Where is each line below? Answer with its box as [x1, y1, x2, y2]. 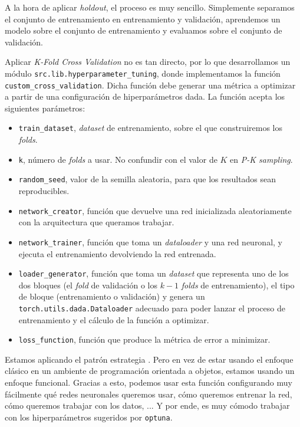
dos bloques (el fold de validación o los [18, 278, 157, 291]
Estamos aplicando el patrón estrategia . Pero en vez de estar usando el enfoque [5, 353, 294, 365]
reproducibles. [18, 185, 70, 197]
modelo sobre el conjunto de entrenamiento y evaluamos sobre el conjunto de [5, 24, 282, 37]
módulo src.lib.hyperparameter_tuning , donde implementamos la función [5, 67, 281, 79]
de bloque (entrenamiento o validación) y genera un [18, 290, 205, 303]
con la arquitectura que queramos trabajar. [18, 216, 174, 228]
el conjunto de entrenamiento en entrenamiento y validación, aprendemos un [5, 12, 281, 25]
